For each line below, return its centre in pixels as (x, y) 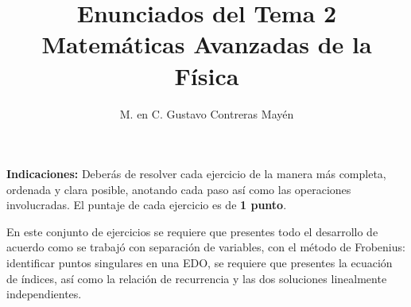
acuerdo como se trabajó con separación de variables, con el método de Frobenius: (206, 247)
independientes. (44, 294)
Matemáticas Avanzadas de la (207, 44)
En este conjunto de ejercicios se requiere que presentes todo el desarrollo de (192, 231)
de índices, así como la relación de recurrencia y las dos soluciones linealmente (197, 278)
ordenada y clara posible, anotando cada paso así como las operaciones (179, 189)
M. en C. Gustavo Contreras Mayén (207, 113)
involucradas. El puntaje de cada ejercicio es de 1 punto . (147, 205)
